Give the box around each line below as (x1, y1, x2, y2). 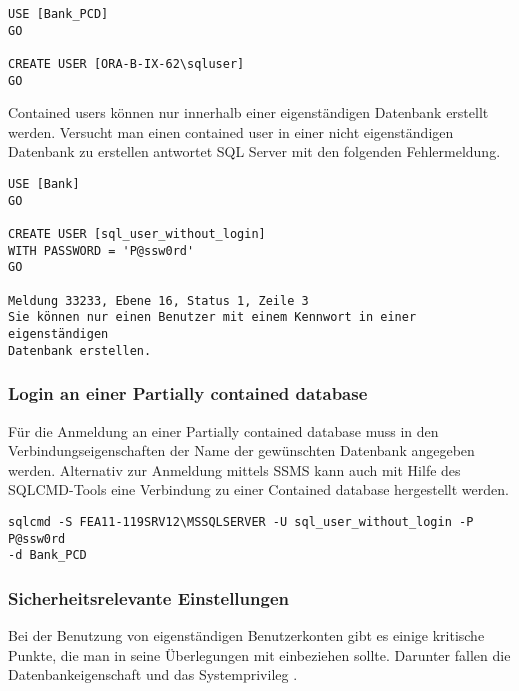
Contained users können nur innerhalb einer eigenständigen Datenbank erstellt (8, 102, 489, 123)
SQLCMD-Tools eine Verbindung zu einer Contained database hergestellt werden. (8, 479, 509, 500)
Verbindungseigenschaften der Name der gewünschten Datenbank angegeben (8, 440, 475, 461)
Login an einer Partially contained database (8, 381, 368, 406)
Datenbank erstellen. (8, 343, 152, 358)
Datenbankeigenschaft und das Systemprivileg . (8, 664, 298, 685)
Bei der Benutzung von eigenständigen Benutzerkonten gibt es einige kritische (8, 625, 485, 646)
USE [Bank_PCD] (8, 7, 109, 21)
